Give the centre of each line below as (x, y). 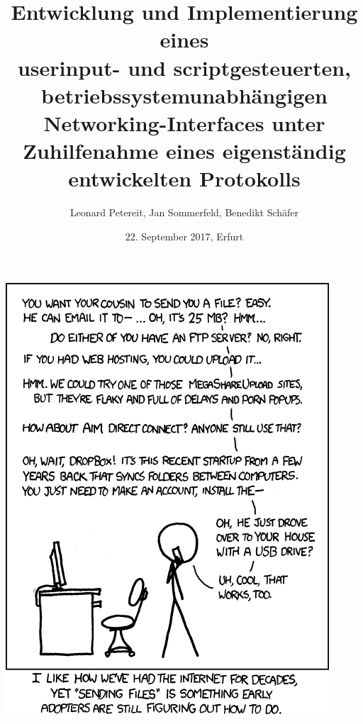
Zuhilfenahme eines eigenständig (184, 151)
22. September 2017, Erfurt (184, 236)
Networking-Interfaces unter (184, 122)
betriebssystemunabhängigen (184, 95)
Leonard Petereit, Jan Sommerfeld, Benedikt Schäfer (184, 212)
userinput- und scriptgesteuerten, (184, 67)
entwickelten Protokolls (184, 178)
